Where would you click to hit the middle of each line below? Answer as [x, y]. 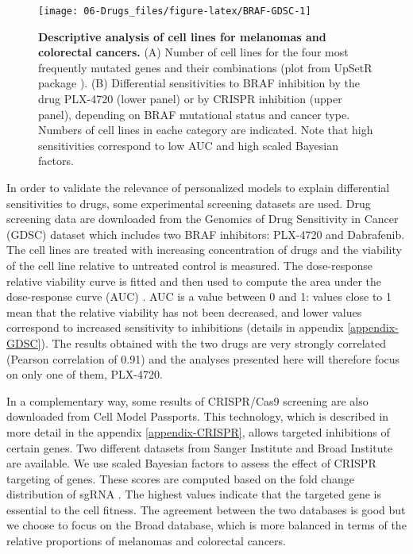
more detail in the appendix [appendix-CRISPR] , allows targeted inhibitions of [198, 431]
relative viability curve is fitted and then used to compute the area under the [194, 281]
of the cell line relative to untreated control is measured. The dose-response [189, 265]
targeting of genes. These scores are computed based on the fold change [180, 478]
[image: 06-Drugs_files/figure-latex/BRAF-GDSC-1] [175, 11]
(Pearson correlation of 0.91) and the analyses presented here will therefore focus [203, 358]
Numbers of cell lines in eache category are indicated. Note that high [206, 130]
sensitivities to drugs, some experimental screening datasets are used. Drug [189, 203]
